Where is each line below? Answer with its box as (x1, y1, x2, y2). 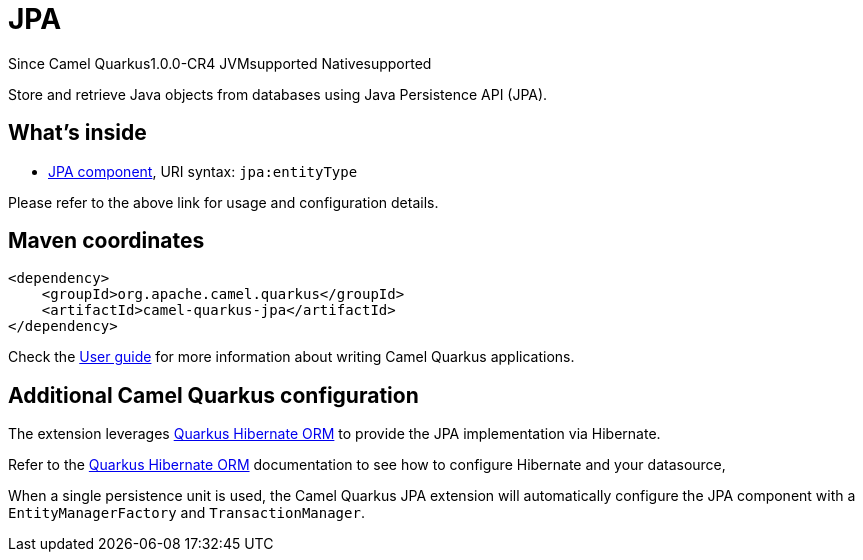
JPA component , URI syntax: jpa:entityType (48, 162, 358, 180)
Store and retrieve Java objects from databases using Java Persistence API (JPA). (8, 85, 548, 103)
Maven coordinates (8, 228, 205, 254)
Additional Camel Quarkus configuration (8, 382, 419, 408)
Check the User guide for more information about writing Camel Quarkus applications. (8, 348, 575, 366)
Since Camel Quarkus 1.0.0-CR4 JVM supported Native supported (8, 54, 432, 72)
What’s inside (8, 120, 147, 146)
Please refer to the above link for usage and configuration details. (8, 193, 439, 211)
